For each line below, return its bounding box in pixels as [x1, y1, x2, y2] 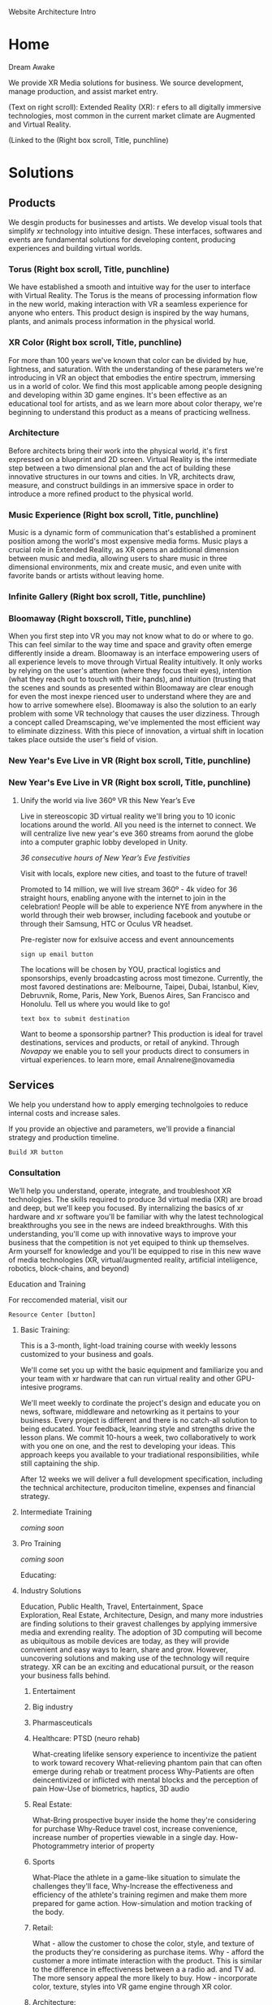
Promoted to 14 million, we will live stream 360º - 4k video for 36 [19, 884, 238, 894]
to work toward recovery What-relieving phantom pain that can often [32, 1757, 262, 1767]
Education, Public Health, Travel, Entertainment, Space [19, 1601, 204, 1611]
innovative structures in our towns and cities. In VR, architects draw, [8, 471, 235, 482]
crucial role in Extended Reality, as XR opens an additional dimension [8, 545, 240, 555]
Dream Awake [8, 62, 55, 71]
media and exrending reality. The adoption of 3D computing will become [19, 1627, 262, 1637]
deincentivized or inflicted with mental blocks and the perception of [32, 1774, 258, 1785]
